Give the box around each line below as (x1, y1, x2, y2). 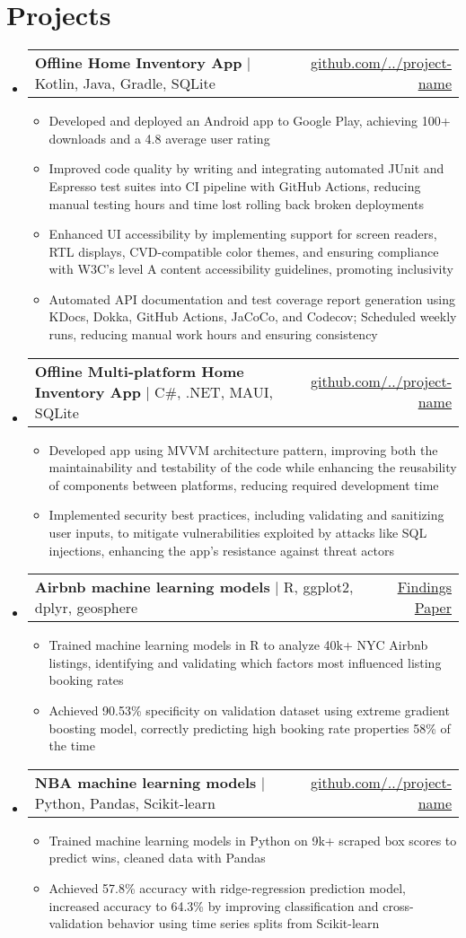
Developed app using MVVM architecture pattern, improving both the (48, 440, 438, 459)
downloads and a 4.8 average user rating (48, 128, 270, 147)
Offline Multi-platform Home (34, 360, 244, 381)
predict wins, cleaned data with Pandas (48, 848, 266, 867)
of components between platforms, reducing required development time (48, 475, 439, 494)
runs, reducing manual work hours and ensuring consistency (48, 325, 378, 344)
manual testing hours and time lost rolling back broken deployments (48, 194, 424, 213)
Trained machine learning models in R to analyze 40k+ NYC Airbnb (48, 636, 428, 654)
